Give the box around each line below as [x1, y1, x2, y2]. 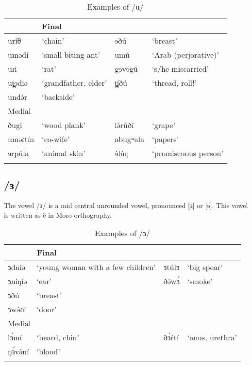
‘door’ [36, 303, 57, 315]
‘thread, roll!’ [152, 77, 197, 88]
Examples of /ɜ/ [95, 227, 150, 239]
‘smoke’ [187, 275, 213, 287]
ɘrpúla [8, 147, 29, 159]
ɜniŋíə [8, 275, 27, 287]
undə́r [8, 91, 28, 102]
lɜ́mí [8, 332, 22, 343]
